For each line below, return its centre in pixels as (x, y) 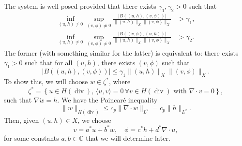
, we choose (94, 120)
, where (120, 81)
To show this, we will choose (46, 81)
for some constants (31, 138)
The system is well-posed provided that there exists (80, 6)
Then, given (22, 120)
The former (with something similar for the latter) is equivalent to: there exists (121, 52)
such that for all (49, 62)
